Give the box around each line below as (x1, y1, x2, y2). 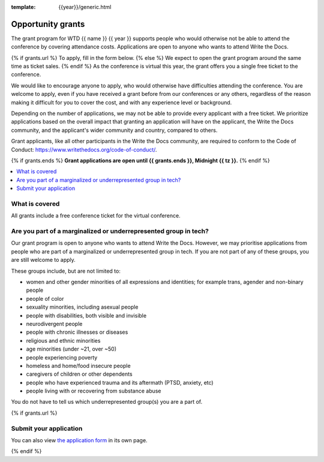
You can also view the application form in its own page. (11, 437, 148, 443)
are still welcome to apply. (11, 256, 76, 264)
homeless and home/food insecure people (26, 362, 131, 369)
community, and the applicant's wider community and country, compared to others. (11, 126, 218, 134)
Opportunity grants (11, 19, 85, 29)
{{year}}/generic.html (58, 4, 112, 10)
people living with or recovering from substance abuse (26, 387, 161, 395)
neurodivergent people (26, 320, 83, 327)
